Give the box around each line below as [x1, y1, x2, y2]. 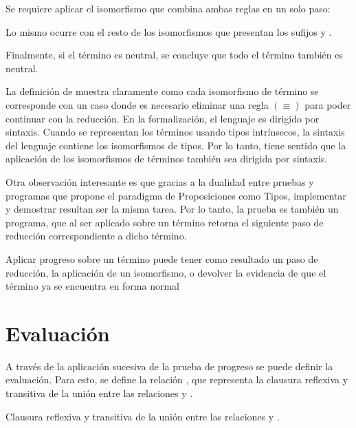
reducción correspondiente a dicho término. [5, 228, 187, 243]
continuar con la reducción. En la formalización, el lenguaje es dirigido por [5, 111, 320, 125]
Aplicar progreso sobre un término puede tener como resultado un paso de [5, 251, 318, 266]
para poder [304, 97, 351, 111]
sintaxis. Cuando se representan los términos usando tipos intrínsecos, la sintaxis [5, 125, 345, 139]
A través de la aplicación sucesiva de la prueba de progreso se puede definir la [5, 359, 333, 373]
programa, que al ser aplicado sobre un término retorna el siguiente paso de [5, 215, 324, 229]
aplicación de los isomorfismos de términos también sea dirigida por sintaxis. [5, 151, 328, 166]
